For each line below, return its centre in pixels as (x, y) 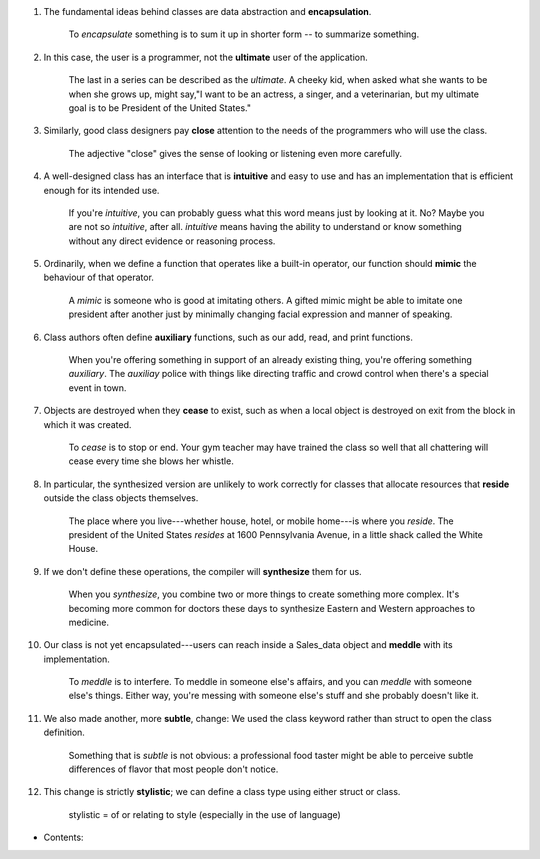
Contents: (63, 837)
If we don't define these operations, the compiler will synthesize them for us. (202, 571)
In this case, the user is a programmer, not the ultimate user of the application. (206, 57)
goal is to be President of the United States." (160, 107)
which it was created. (87, 424)
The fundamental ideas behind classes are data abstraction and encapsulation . (207, 11)
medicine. (89, 622)
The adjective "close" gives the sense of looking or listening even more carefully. (235, 153)
